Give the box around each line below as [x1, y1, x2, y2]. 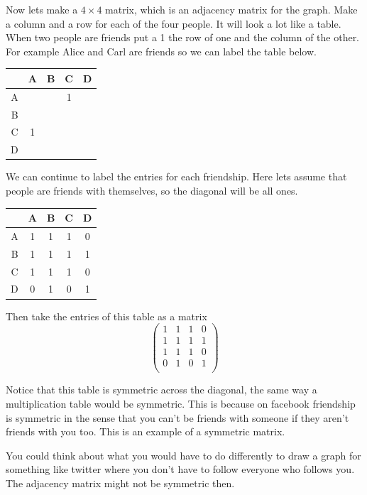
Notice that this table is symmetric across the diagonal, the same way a [6, 382, 317, 397]
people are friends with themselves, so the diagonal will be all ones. [6, 183, 298, 197]
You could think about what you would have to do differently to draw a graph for [6, 447, 361, 462]
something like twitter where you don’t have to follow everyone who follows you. [6, 462, 355, 477]
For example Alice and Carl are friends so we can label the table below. [6, 43, 317, 58]
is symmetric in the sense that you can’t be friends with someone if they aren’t [6, 410, 349, 425]
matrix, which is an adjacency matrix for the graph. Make [105, 2, 358, 16]
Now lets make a [6, 2, 78, 16]
